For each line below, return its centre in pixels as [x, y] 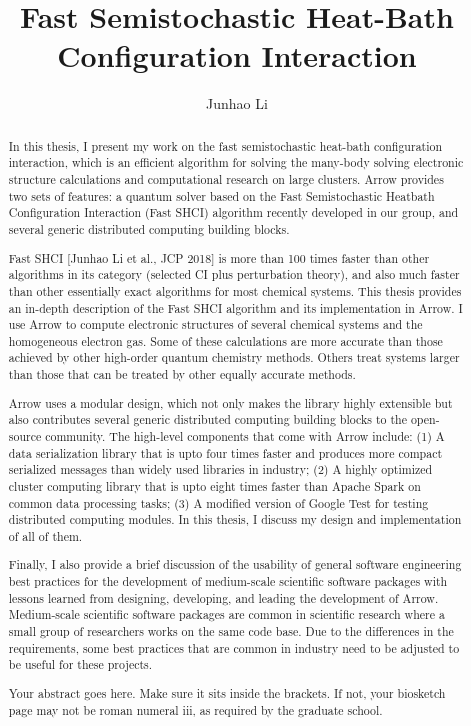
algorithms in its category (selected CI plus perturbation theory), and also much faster [234, 274]
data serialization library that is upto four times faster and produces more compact [225, 452]
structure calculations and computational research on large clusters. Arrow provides [226, 179]
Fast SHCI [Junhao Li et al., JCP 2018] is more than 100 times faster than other [219, 257]
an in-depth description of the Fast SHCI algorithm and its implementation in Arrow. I [235, 307]
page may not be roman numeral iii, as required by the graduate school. [195, 709]
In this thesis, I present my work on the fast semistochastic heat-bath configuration [225, 145]
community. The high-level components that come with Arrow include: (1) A [245, 435]
